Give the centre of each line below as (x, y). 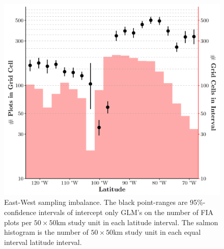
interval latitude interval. (43, 242)
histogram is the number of (46, 232)
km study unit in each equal (157, 232)
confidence (20, 212)
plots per (18, 222)
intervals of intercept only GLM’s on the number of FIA (126, 212)
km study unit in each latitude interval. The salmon (137, 222)
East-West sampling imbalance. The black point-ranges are (96, 202)
